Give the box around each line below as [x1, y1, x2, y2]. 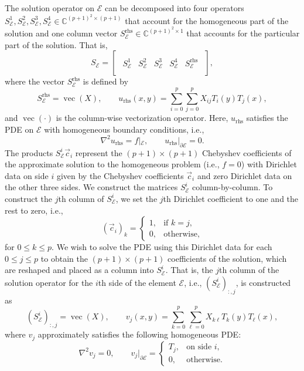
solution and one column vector [5, 27, 118, 39]
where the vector [5, 75, 64, 87]
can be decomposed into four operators [104, 2, 244, 14]
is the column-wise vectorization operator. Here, [56, 112, 228, 124]
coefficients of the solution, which [168, 252, 287, 264]
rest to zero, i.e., [5, 204, 63, 216]
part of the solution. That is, [5, 38, 108, 50]
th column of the [219, 264, 279, 276]
